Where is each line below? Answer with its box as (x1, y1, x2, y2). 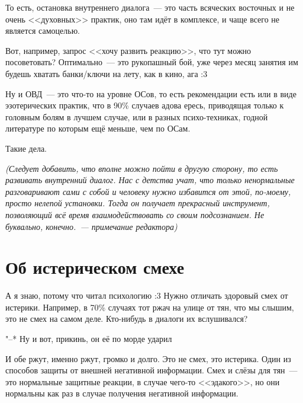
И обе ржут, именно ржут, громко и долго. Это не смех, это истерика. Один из (5, 352, 291, 364)
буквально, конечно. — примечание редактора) (5, 220, 178, 232)
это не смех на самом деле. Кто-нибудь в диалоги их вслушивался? (5, 312, 248, 325)
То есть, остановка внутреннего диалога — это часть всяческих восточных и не (5, 1, 295, 13)
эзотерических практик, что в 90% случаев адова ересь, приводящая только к (5, 99, 284, 111)
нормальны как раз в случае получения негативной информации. (5, 387, 238, 399)
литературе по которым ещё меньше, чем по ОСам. (5, 122, 191, 135)
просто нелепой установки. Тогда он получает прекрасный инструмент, (5, 197, 270, 209)
